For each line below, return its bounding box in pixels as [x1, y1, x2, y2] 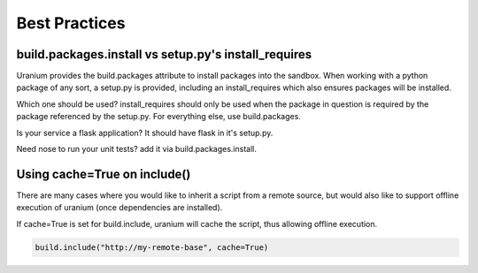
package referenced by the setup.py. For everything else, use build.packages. [16, 111, 301, 122]
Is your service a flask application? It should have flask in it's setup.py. [16, 127, 274, 138]
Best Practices [16, 13, 126, 33]
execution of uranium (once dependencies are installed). [16, 202, 223, 213]
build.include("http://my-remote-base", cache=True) [35, 242, 269, 252]
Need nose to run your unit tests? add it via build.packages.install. [16, 144, 257, 155]
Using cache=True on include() [16, 166, 191, 181]
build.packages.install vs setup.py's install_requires [16, 47, 312, 62]
